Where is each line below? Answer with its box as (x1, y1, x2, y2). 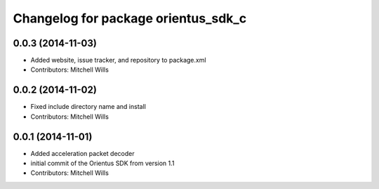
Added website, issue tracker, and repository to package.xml (30, 56, 206, 65)
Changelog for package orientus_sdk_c (13, 11, 247, 26)
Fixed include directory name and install (30, 103, 147, 111)
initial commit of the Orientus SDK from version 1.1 (30, 159, 175, 168)
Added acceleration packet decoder (30, 149, 135, 157)
